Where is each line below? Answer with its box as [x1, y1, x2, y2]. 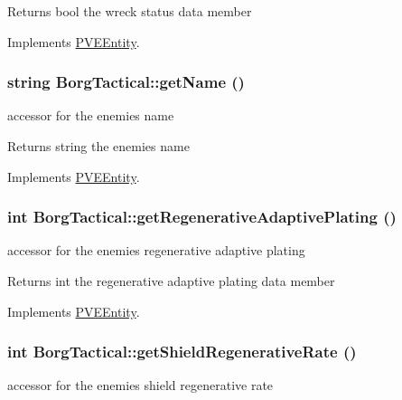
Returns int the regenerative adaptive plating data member [7, 271, 335, 290]
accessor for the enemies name [7, 106, 174, 125]
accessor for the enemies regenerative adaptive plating [7, 241, 305, 260]
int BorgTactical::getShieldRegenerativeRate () [7, 340, 357, 363]
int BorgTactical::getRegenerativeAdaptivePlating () [7, 205, 397, 228]
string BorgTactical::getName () [7, 71, 245, 93]
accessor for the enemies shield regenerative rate [7, 376, 274, 395]
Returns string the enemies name [7, 137, 190, 155]
